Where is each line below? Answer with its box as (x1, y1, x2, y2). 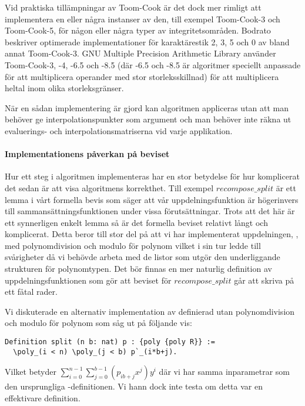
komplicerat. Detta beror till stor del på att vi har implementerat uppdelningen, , (5, 228, 299, 240)
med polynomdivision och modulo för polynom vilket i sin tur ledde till (5, 239, 261, 251)
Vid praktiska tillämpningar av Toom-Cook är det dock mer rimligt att (5, 1, 262, 13)
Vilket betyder (5, 365, 56, 378)
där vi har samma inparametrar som (159, 365, 290, 378)
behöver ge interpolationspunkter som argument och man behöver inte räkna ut (5, 113, 291, 125)
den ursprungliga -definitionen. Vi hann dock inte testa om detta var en (5, 380, 263, 392)
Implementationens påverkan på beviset (5, 148, 170, 160)
